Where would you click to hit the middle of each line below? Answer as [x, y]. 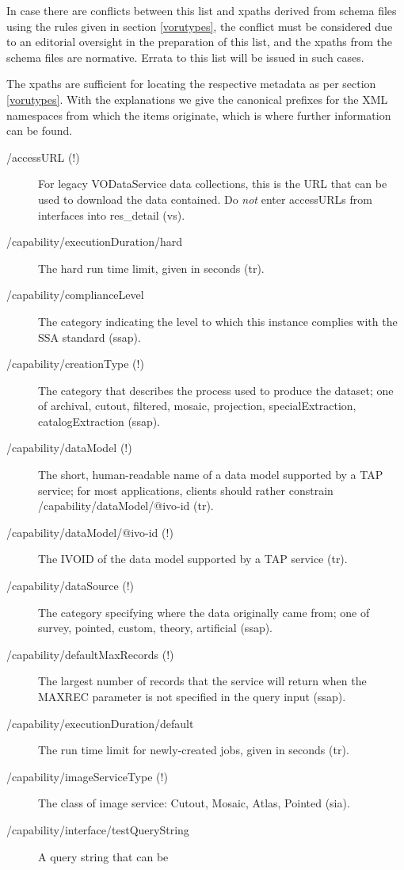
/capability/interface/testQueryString [98, 829]
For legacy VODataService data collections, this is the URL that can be [213, 184]
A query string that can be [103, 856]
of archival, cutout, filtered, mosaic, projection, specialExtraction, [197, 406]
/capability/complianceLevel [75, 295]
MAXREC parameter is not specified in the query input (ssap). [192, 696]
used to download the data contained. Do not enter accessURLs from [205, 199]
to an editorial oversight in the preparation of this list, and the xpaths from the [200, 42]
